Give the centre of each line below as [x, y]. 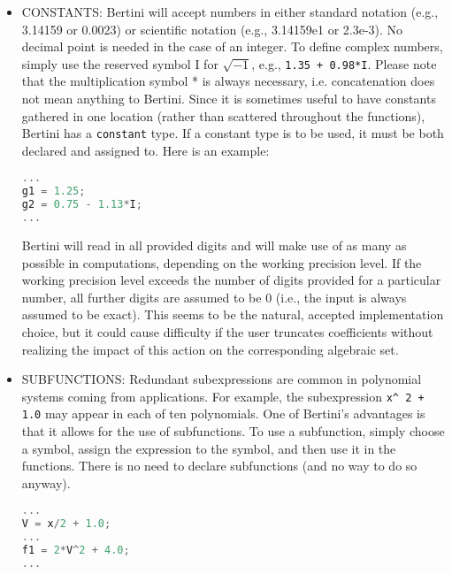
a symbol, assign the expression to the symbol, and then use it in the [209, 448]
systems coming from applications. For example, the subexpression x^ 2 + [223, 396]
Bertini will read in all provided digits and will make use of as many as [214, 245]
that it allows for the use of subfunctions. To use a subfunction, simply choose [233, 431]
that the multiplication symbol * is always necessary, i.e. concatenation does [228, 81]
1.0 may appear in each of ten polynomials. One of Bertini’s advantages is [223, 413]
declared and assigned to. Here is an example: [146, 150]
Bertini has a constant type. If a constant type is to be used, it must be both [233, 133]
